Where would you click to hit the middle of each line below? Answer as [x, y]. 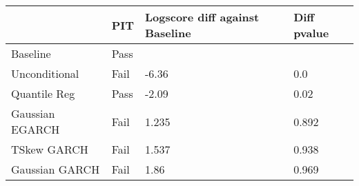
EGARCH [36, 129]
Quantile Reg [43, 93]
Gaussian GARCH [56, 169]
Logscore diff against [202, 17]
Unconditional [45, 73]
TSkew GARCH [50, 149]
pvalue [311, 33]
